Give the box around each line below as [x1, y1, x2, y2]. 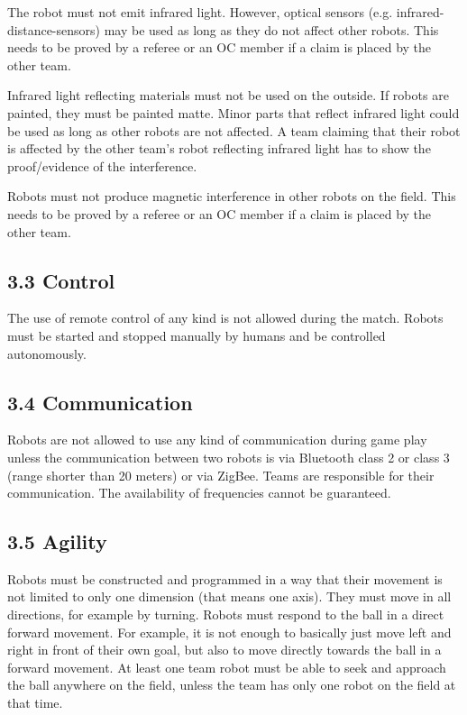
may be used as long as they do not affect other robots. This [104, 20, 439, 39]
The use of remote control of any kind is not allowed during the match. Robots [7, 308, 444, 327]
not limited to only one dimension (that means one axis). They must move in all [7, 587, 452, 606]
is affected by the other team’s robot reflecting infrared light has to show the [7, 139, 431, 158]
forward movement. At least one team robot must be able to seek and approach [7, 657, 446, 676]
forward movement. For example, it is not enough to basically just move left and [7, 622, 452, 641]
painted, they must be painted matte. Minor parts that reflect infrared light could [7, 103, 460, 122]
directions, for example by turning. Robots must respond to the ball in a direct [7, 605, 444, 624]
